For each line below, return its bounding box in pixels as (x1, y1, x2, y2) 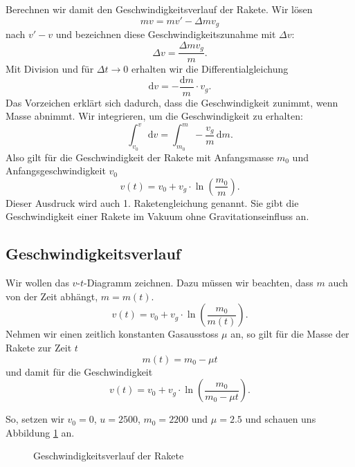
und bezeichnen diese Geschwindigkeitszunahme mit (55, 27, 276, 42)
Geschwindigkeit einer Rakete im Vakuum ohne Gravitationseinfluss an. (6, 209, 309, 223)
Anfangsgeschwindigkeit (6, 163, 106, 178)
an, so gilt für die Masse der (230, 327, 349, 341)
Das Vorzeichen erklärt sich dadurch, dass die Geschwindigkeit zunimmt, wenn (6, 95, 338, 109)
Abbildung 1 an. (6, 425, 75, 439)
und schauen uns (245, 412, 316, 426)
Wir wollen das (6, 275, 69, 290)
